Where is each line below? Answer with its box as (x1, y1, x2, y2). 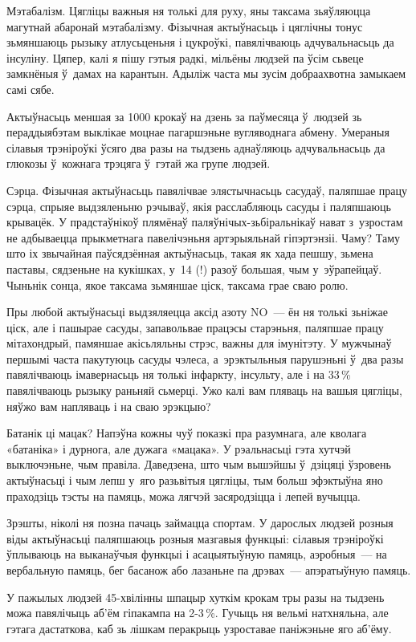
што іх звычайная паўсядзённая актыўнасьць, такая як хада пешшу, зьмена (6, 245, 373, 262)
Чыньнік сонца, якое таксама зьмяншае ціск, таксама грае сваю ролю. (6, 276, 349, 293)
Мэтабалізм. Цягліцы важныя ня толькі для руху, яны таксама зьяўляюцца (6, 2, 371, 18)
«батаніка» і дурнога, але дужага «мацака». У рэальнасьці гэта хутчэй (6, 440, 351, 457)
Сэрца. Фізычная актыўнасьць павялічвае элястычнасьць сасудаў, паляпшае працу (6, 181, 407, 198)
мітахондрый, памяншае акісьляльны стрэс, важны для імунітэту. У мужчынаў (6, 335, 392, 351)
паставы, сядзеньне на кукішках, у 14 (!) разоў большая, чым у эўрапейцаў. (6, 260, 382, 277)
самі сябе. (6, 80, 55, 97)
